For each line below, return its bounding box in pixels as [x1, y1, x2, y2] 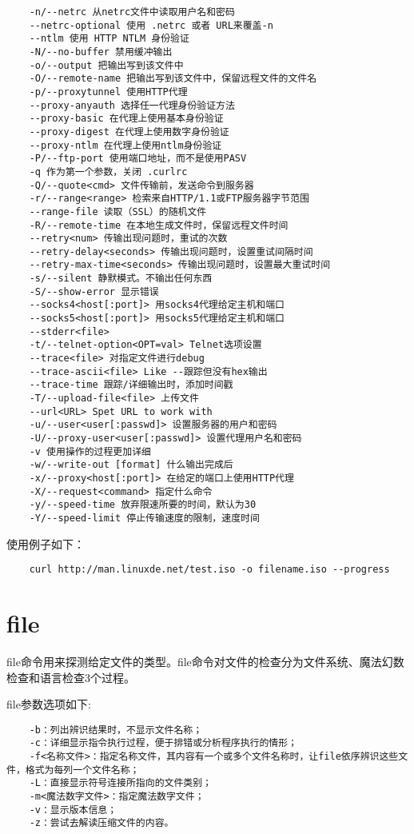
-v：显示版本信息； [29, 804, 117, 816]
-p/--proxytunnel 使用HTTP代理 [29, 86, 188, 98]
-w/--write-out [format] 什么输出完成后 [29, 459, 233, 471]
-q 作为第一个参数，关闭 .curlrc [29, 166, 188, 178]
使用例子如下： [6, 535, 85, 552]
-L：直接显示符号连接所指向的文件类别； [29, 777, 212, 789]
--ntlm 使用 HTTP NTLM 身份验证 [29, 33, 189, 45]
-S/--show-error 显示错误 [29, 285, 159, 297]
